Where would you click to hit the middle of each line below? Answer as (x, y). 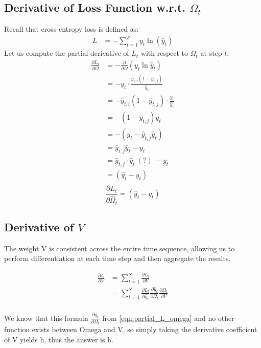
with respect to (164, 53)
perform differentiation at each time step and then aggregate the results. (117, 258)
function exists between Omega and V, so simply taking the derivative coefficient (131, 329)
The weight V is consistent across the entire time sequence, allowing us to (120, 248)
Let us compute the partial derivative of (67, 53)
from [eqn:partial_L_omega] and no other (168, 318)
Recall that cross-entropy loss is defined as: (72, 29)
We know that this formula (46, 318)
